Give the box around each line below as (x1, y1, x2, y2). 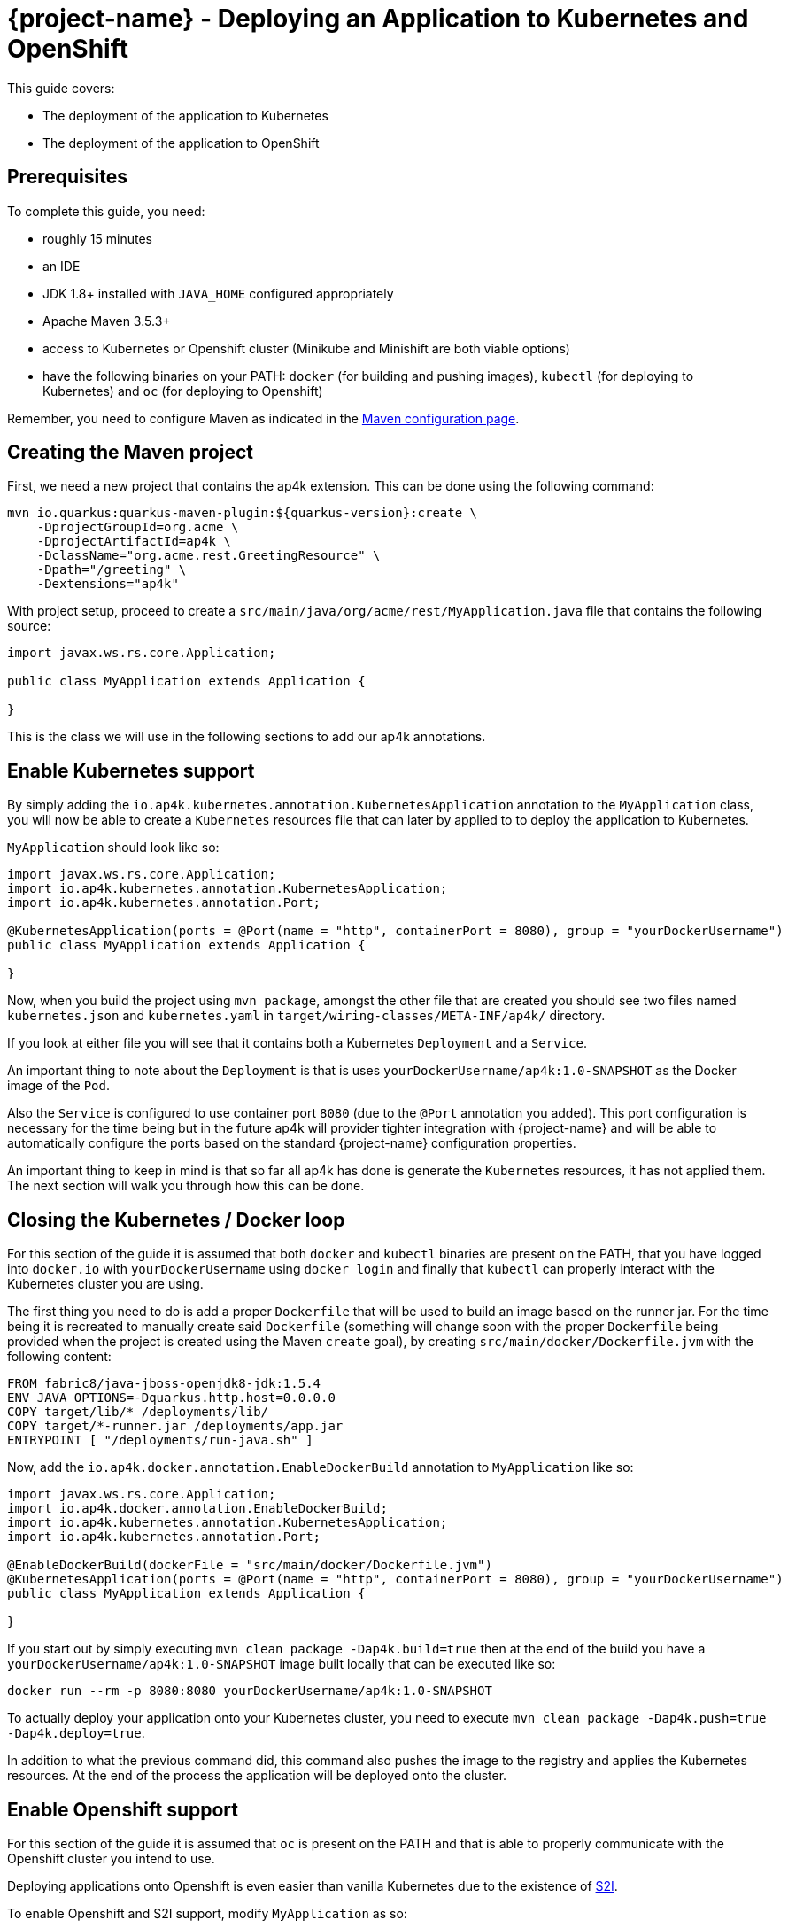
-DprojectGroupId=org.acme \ (36, 520, 239, 535)
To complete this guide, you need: (7, 203, 205, 219)
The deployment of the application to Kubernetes (42, 107, 328, 123)
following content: (7, 1349, 112, 1365)
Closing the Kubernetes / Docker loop (7, 1208, 345, 1231)
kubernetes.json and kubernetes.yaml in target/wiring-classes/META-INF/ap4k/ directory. (7, 1008, 606, 1024)
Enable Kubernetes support (7, 759, 255, 782)
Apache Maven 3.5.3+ (42, 313, 171, 329)
